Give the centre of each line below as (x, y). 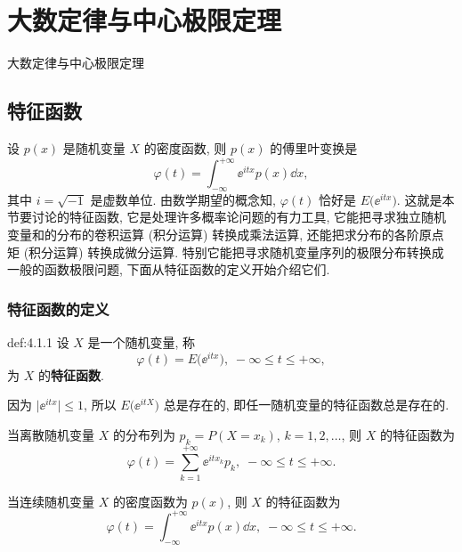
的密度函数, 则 (185, 147)
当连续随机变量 (51, 501)
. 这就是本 (426, 199)
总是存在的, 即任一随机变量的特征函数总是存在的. (306, 405)
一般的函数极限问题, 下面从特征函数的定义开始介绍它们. (169, 269)
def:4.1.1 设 (38, 342)
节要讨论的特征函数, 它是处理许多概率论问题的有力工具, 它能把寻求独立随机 (227, 217)
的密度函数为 (150, 501)
